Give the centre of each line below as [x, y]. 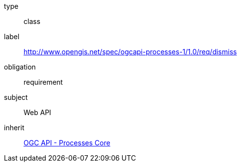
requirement [43, 82]
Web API [38, 112]
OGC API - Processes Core [67, 143]
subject [16, 97]
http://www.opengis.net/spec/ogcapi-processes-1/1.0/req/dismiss [130, 52]
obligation [20, 67]
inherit [14, 128]
